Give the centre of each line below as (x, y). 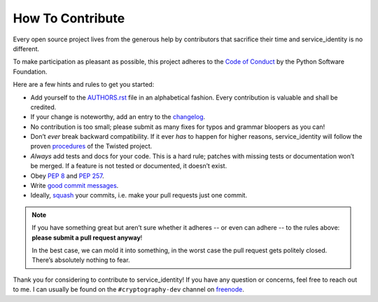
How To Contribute (69, 18)
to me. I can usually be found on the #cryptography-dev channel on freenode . (129, 289)
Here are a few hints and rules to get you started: (84, 85)
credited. (43, 107)
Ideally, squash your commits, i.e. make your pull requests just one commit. (139, 195)
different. (26, 48)
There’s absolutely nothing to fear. (81, 260)
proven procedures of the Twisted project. (91, 146)
